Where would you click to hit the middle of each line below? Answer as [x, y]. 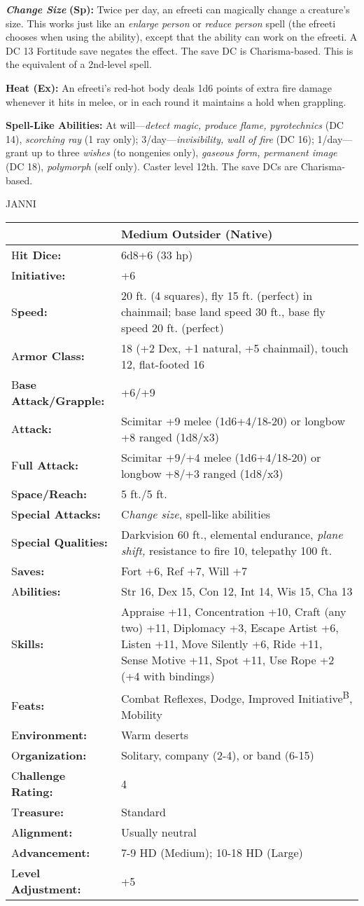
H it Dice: [36, 254]
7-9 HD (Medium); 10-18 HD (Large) [212, 853]
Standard [143, 812]
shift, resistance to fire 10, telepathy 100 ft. [226, 550]
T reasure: [38, 812]
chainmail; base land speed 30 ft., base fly [223, 311]
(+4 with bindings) [168, 675]
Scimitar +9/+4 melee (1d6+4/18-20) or [221, 457]
